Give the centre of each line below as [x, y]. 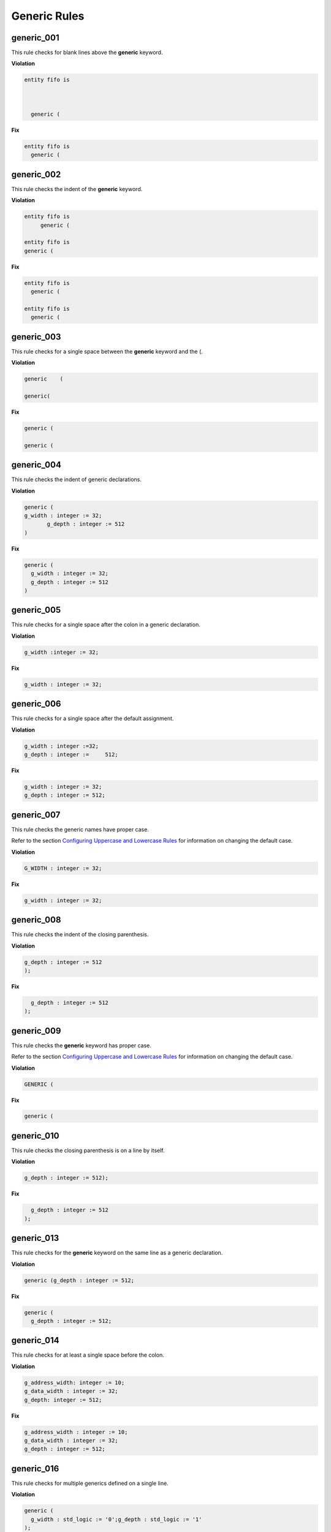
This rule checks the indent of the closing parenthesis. [80, 935]
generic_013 [35, 1238]
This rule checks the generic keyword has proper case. [81, 1045]
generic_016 [35, 1469]
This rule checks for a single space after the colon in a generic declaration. [106, 624]
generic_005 [36, 610]
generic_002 [36, 174]
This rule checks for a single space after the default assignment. [93, 719]
